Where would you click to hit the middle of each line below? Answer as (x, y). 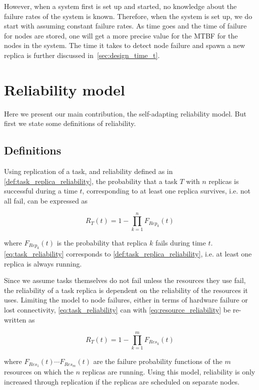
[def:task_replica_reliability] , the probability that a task (91, 181)
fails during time (180, 242)
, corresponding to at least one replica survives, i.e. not (166, 191)
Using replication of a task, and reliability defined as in (88, 171)
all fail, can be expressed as (46, 200)
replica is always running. (43, 263)
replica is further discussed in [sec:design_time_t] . (82, 55)
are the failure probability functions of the (158, 361)
